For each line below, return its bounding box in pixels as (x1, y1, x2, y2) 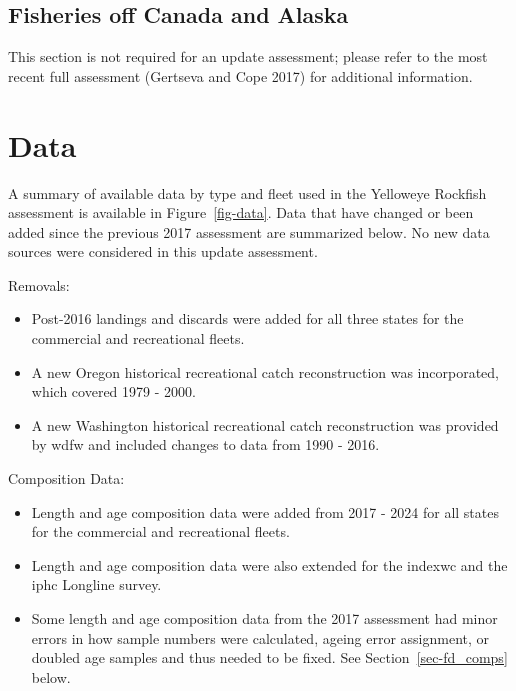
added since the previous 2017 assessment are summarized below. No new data (8, 221, 490, 242)
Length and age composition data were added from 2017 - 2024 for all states (31, 501, 499, 522)
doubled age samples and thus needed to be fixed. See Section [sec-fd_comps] (31, 647, 508, 668)
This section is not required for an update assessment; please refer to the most (8, 46, 488, 67)
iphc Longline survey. (31, 574, 162, 595)
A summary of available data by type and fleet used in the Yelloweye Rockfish (8, 182, 487, 203)
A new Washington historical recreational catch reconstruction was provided (31, 414, 499, 435)
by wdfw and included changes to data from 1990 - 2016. (31, 434, 380, 455)
